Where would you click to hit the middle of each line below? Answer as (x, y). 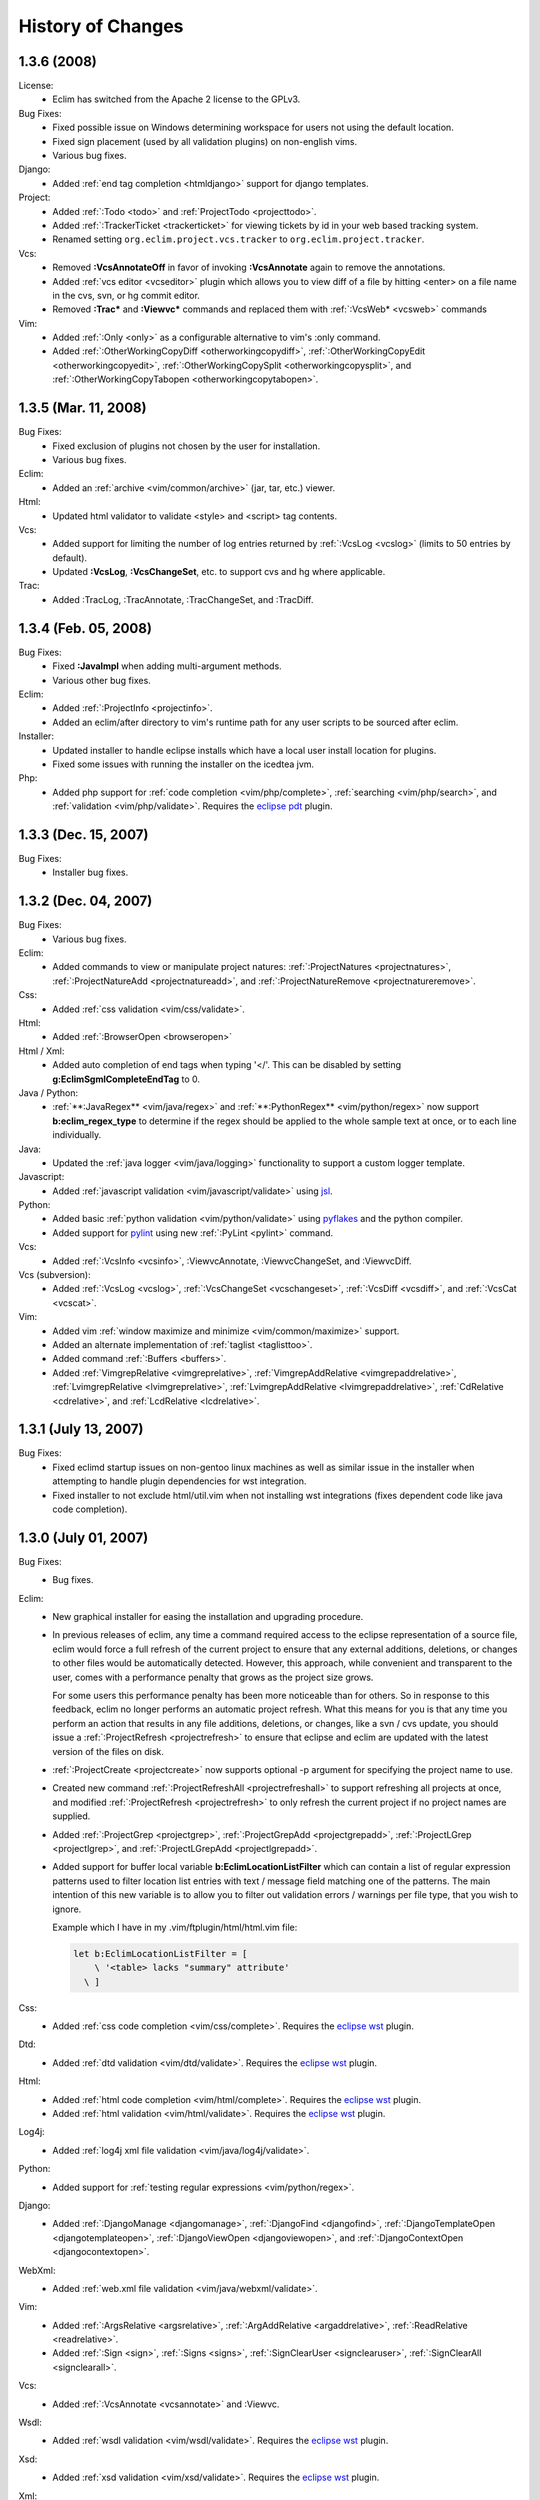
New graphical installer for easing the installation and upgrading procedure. (208, 1617)
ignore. (67, 1909)
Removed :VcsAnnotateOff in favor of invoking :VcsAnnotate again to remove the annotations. (249, 267)
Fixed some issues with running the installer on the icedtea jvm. (183, 764)
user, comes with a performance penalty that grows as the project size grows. (213, 1677)
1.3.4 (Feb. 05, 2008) (85, 628)
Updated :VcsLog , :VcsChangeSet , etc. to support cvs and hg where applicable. (219, 572)
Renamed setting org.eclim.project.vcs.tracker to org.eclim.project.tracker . (238, 239)
